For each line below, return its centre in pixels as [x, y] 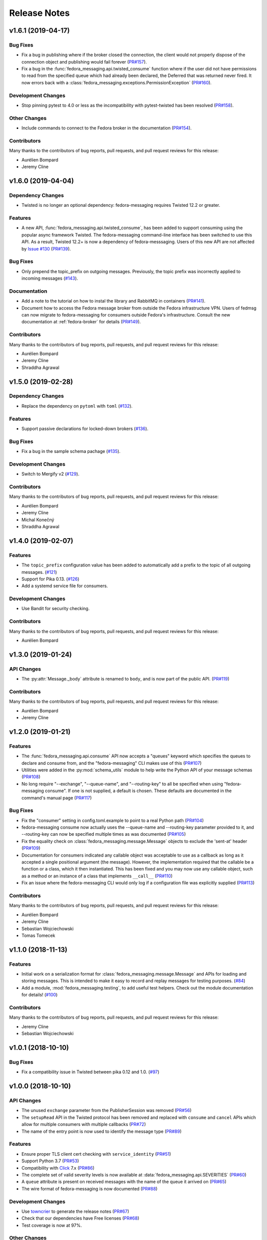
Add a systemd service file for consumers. [65, 586]
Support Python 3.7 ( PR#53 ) [50, 1161]
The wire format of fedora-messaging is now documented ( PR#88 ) [89, 1188]
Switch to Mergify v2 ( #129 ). [50, 474]
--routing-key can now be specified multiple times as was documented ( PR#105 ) [104, 834]
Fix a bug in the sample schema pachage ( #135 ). [71, 451]
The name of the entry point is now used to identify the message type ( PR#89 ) [102, 1131]
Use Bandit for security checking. [56, 609]
